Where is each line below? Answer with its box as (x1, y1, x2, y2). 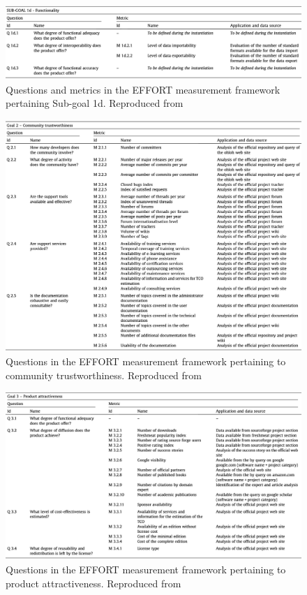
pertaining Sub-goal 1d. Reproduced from (6, 96, 184, 110)
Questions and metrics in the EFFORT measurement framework (6, 82, 280, 96)
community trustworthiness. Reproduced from (6, 367, 202, 382)
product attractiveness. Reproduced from (6, 575, 181, 590)
